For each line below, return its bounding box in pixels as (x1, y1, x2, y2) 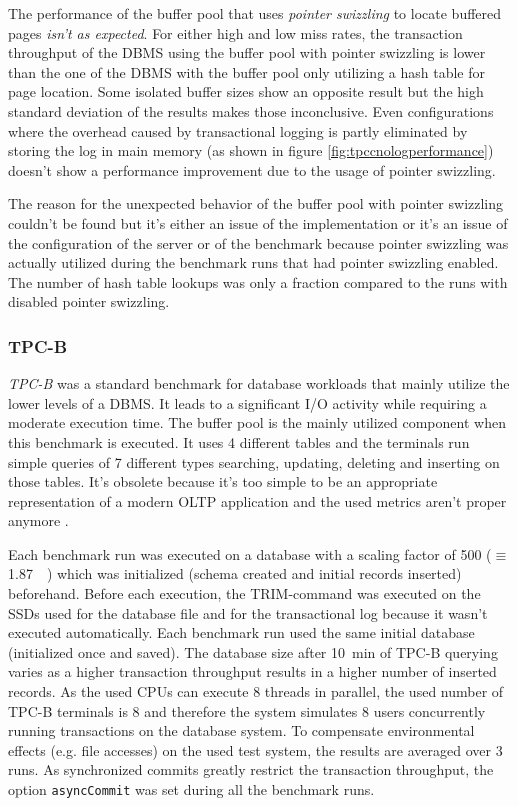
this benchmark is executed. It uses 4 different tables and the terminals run (8, 431, 470, 452)
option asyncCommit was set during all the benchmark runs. (8, 779, 375, 799)
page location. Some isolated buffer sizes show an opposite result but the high (8, 81, 484, 102)
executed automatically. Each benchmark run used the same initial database (8, 622, 475, 643)
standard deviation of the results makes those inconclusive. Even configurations (8, 100, 494, 121)
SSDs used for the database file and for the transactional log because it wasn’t (8, 602, 488, 623)
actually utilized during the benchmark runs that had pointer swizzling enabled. (8, 252, 499, 273)
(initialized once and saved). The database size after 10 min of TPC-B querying (8, 641, 498, 662)
